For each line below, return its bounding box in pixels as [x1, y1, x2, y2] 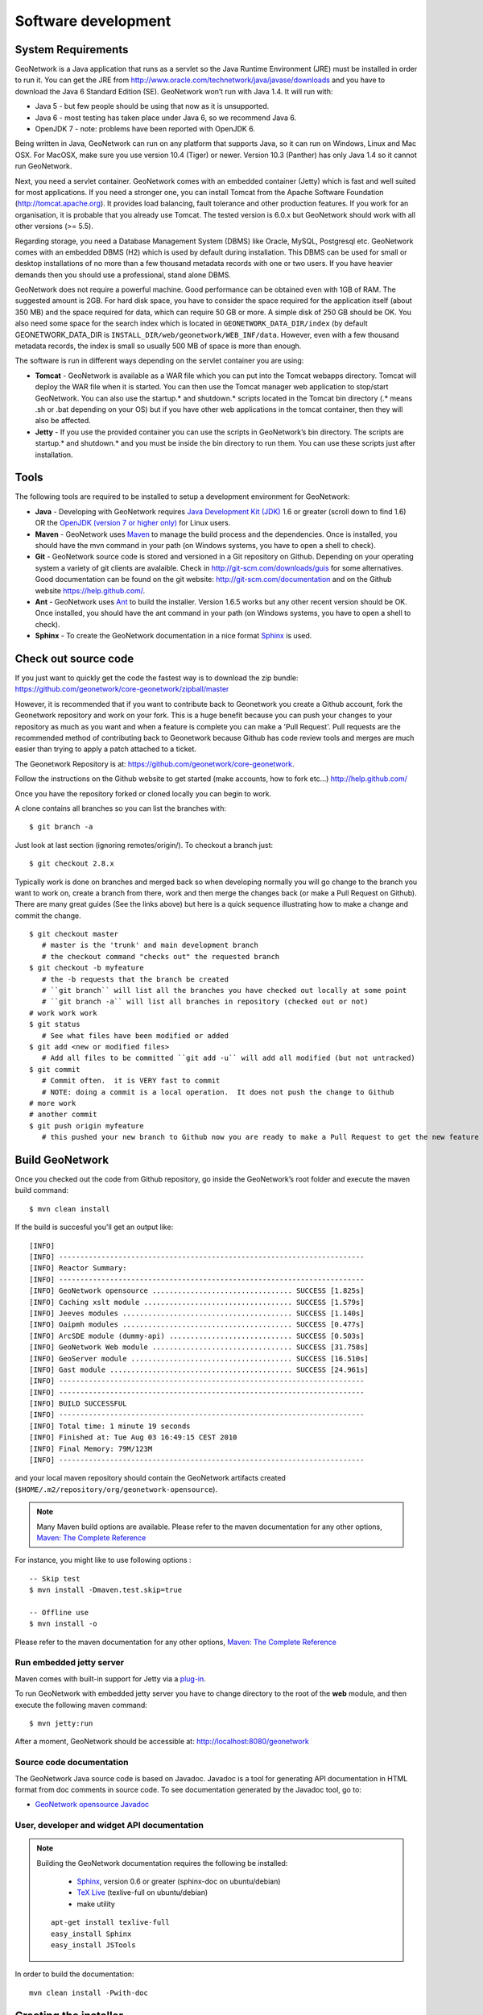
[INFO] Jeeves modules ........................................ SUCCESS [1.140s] [29, 1308, 365, 1318]
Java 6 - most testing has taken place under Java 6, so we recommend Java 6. [35, 113, 297, 123]
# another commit [29, 1110, 97, 1120]
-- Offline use [29, 1608, 89, 1617]
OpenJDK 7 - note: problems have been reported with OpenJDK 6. [35, 124, 255, 134]
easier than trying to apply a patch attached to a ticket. [14, 744, 197, 754]
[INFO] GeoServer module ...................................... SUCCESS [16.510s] [29, 1354, 369, 1363]
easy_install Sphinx [51, 1929, 132, 1938]
